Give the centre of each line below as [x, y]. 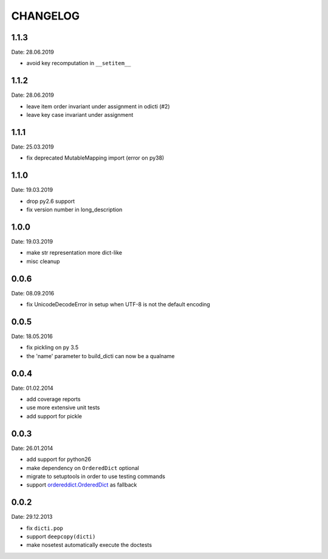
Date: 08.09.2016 [33, 293]
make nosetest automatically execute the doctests [89, 545]
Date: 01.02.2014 [32, 388]
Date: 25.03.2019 [32, 147]
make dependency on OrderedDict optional [83, 468]
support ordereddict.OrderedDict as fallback [82, 485]
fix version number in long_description [74, 209]
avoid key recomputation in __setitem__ [79, 63]
